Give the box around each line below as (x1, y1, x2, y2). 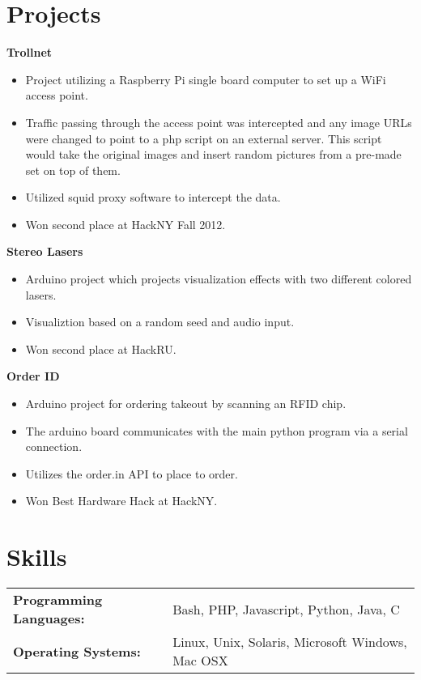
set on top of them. (25, 161, 121, 178)
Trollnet (6, 44, 53, 61)
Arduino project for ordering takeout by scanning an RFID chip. (25, 395, 347, 412)
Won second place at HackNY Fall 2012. (25, 215, 226, 232)
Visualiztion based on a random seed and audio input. (25, 313, 295, 330)
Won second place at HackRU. (25, 340, 176, 357)
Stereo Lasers (6, 243, 83, 260)
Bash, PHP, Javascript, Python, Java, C (172, 599, 400, 618)
